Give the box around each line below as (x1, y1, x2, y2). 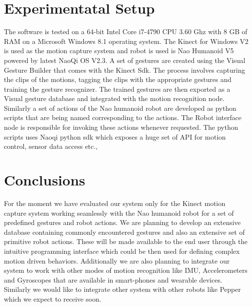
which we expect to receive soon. (4, 293, 101, 304)
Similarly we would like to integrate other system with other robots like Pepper (4, 284, 241, 294)
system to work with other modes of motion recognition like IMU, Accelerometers (4, 265, 248, 275)
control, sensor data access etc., (4, 141, 98, 151)
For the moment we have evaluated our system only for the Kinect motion (4, 198, 226, 208)
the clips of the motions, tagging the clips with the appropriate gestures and (4, 74, 232, 84)
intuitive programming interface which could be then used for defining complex (4, 246, 240, 256)
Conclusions (4, 170, 85, 190)
